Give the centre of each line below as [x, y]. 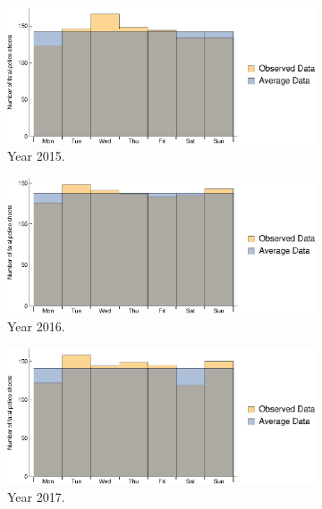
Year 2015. [36, 156]
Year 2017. [36, 496]
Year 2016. [36, 326]
